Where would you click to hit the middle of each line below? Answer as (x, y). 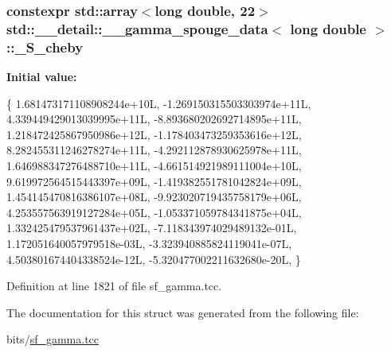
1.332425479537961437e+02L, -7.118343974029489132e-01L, (152, 228)
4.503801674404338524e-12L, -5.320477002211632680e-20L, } (154, 259)
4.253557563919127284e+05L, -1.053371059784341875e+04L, (154, 212)
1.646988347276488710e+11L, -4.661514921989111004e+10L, (154, 166)
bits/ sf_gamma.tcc (53, 339)
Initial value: (42, 77)
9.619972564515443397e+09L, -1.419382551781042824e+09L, (154, 181)
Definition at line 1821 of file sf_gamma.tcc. (114, 286)
